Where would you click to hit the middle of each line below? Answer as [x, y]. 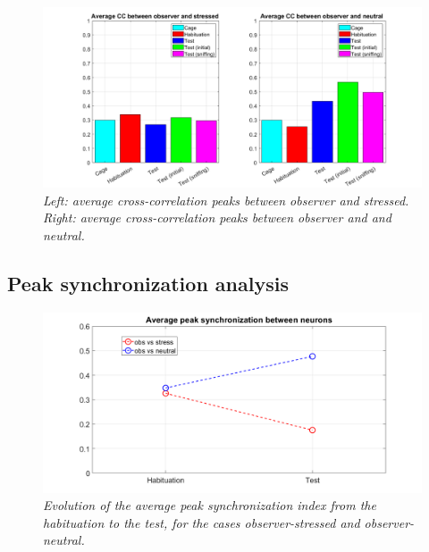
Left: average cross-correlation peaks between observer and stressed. [226, 200]
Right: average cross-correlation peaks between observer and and [217, 217]
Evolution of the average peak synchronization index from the [210, 505]
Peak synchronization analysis [148, 283]
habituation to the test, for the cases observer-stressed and [202, 522]
